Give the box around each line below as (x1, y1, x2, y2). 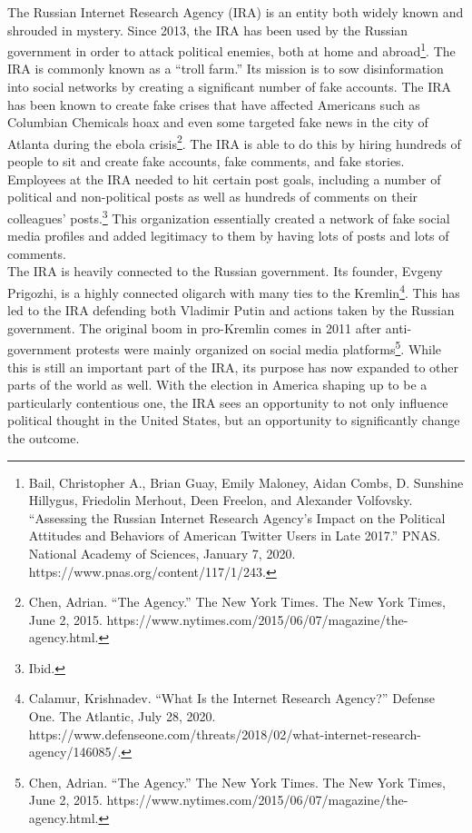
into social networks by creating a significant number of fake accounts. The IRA (7, 77, 452, 96)
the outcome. (7, 428, 80, 447)
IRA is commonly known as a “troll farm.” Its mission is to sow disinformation (7, 59, 444, 78)
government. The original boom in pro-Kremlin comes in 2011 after (7, 318, 382, 337)
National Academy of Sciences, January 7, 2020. (28, 543, 296, 562)
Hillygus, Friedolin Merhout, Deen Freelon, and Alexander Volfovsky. (28, 491, 413, 510)
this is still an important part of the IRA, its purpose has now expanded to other (7, 357, 459, 376)
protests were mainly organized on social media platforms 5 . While (75, 337, 442, 358)
